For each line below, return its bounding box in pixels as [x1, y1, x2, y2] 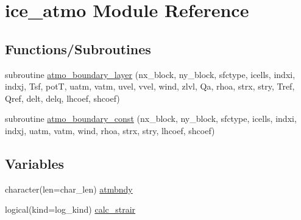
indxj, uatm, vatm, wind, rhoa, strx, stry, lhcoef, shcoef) [5, 124, 215, 137]
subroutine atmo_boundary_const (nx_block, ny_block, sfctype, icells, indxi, [5, 112, 297, 125]
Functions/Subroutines [5, 39, 151, 58]
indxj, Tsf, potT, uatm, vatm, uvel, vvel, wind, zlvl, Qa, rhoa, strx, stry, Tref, [5, 80, 295, 93]
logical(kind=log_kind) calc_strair [5, 203, 136, 216]
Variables [5, 154, 65, 172]
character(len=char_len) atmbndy [5, 182, 133, 195]
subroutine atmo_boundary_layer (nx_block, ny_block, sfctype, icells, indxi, [5, 68, 296, 80]
